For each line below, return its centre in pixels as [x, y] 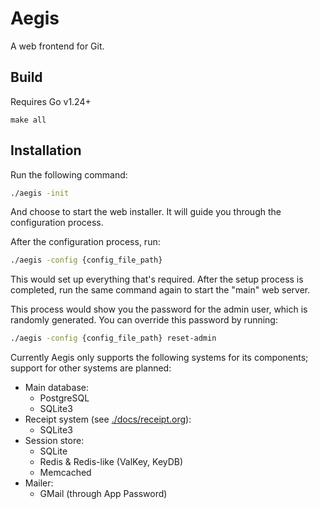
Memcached [65, 473]
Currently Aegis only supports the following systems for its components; [159, 358]
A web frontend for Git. [57, 46]
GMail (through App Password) [103, 494]
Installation [46, 150]
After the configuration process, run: [85, 242]
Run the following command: [69, 174]
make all [28, 120]
